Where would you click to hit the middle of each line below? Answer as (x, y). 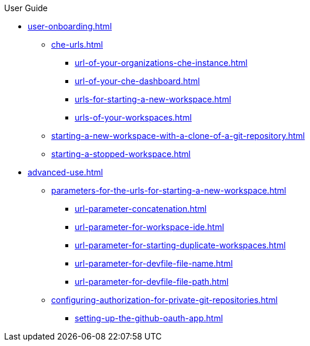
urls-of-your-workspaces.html (133, 117)
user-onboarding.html (70, 26)
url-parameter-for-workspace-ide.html (149, 227)
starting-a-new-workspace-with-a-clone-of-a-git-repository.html (178, 136)
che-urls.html (77, 44)
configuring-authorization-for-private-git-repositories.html (164, 300)
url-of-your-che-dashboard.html (137, 81)
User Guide (26, 8)
